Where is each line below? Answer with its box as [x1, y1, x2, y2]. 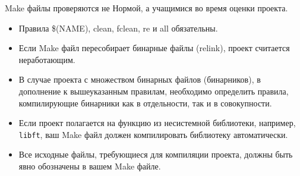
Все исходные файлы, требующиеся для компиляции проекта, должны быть [18, 148, 293, 161]
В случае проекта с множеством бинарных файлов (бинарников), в [18, 73, 261, 86]
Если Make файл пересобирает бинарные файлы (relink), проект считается [18, 42, 290, 54]
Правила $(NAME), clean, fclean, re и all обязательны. [18, 21, 218, 34]
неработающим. [18, 53, 75, 65]
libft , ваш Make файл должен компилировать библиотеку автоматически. [18, 128, 288, 140]
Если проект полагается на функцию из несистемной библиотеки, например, [18, 117, 296, 129]
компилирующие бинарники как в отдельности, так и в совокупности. [18, 96, 272, 109]
